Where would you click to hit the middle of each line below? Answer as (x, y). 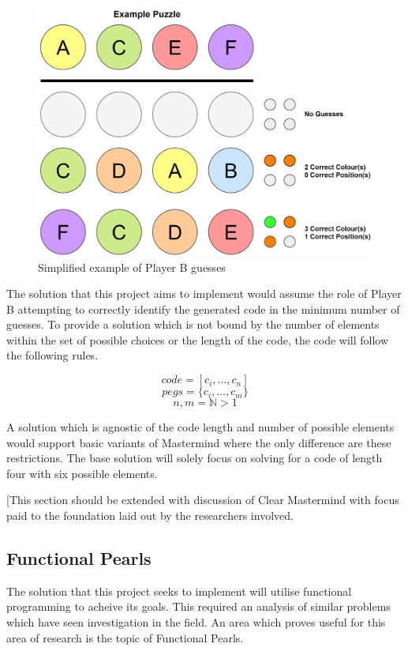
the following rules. (52, 355)
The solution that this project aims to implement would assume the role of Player (204, 294)
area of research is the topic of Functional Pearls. (125, 637)
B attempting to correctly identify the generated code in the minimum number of (203, 309)
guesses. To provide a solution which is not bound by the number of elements (193, 324)
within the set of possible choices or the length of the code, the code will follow (198, 339)
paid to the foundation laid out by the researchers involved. (150, 516)
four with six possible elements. (82, 473)
